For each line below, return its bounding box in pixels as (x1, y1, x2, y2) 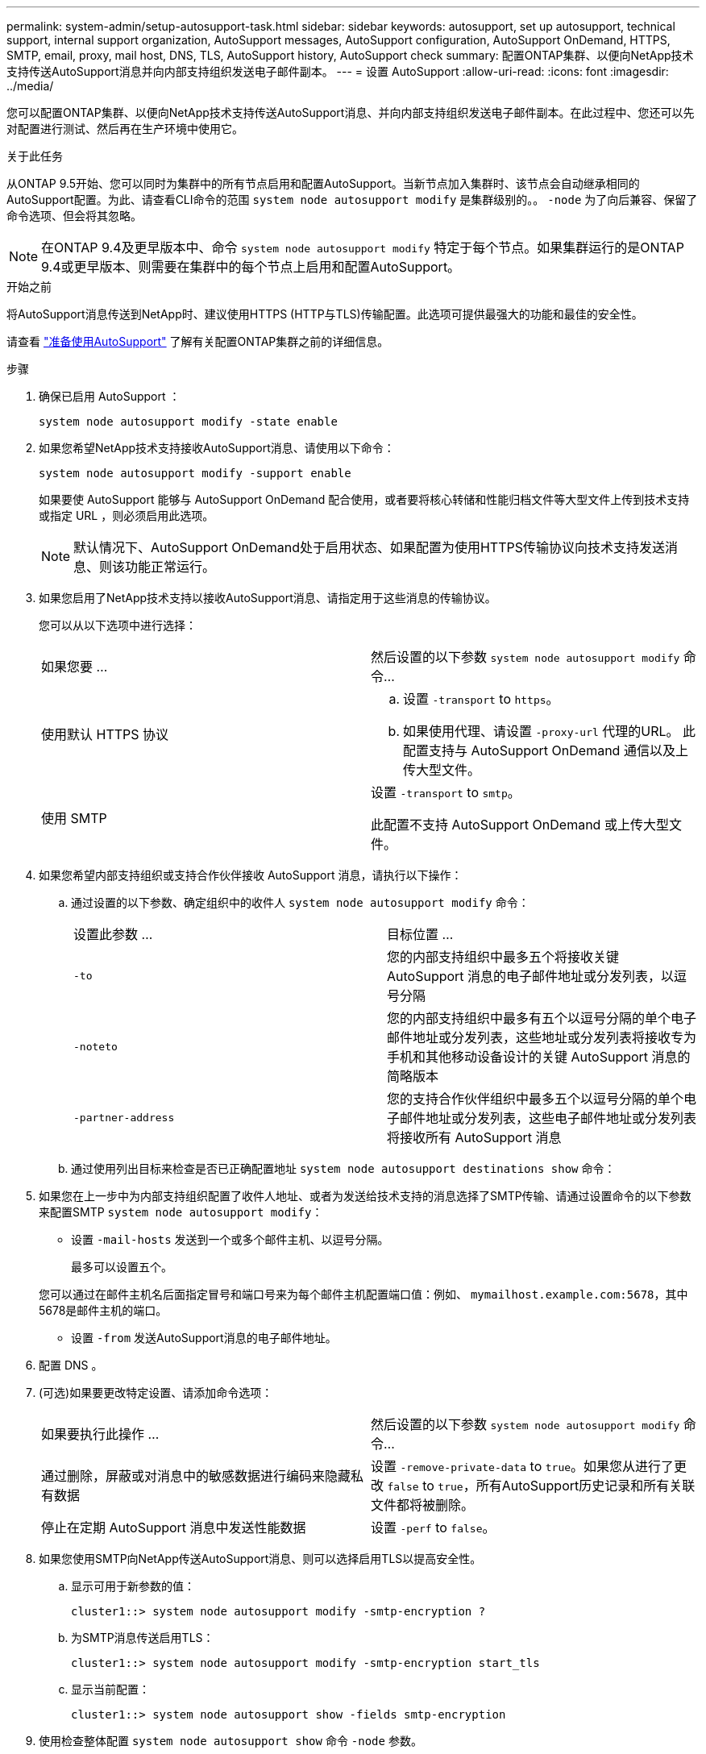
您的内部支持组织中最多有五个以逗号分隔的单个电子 (387, 1010, 697, 1026)
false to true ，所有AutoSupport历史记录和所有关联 (387, 1478, 696, 1494)
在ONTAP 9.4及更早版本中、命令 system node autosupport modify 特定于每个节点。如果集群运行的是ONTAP (41, 239, 684, 256)
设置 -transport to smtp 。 (371, 784, 521, 800)
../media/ (6, 79, 54, 93)
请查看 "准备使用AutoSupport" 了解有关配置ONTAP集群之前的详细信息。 (6, 335, 389, 348)
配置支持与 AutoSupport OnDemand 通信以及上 (403, 742, 688, 759)
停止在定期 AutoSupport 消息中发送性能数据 (41, 1519, 306, 1536)
